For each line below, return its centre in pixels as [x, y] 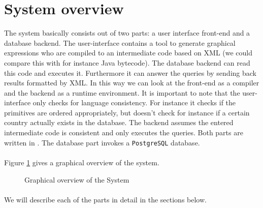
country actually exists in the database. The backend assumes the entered [119, 122]
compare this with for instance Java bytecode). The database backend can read [127, 62]
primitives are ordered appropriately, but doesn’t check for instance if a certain [127, 112]
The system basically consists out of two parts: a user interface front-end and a [127, 33]
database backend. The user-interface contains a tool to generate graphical [120, 42]
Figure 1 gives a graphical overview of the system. [82, 162]
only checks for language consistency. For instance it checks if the [134, 102]
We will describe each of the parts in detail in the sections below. [105, 199]
